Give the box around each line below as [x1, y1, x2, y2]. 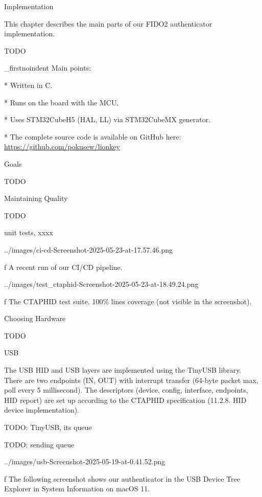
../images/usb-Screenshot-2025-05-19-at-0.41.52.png [4, 456, 165, 467]
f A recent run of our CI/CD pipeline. [4, 261, 123, 272]
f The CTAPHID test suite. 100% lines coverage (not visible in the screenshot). [4, 296, 252, 306]
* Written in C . [4, 79, 53, 90]
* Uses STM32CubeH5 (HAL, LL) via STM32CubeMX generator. [4, 114, 211, 125]
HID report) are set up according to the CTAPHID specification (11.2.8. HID [4, 394, 247, 405]
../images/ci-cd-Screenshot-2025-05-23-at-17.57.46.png [4, 244, 173, 255]
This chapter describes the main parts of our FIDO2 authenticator [4, 18, 212, 29]
